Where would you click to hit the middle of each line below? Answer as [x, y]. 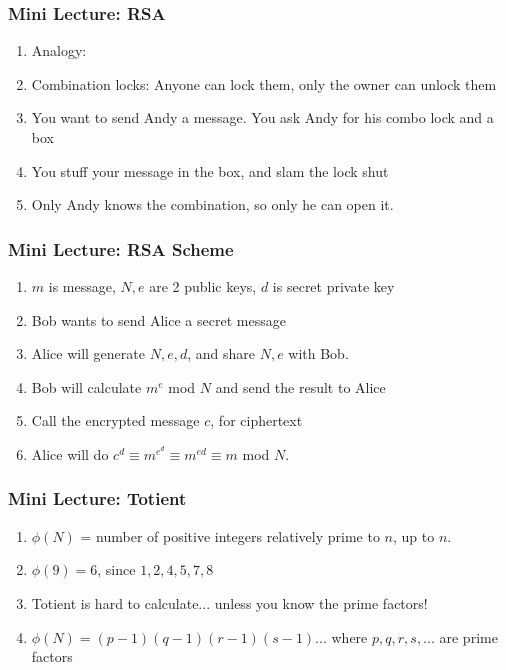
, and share [221, 353]
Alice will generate [88, 353]
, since [116, 569]
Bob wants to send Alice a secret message [158, 319]
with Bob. [318, 353]
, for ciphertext [256, 420]
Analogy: [59, 50]
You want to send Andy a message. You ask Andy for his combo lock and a [262, 117]
